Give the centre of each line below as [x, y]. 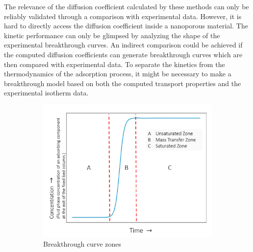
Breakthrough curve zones [82, 244]
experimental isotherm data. [46, 93]
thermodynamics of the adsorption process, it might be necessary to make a [118, 74]
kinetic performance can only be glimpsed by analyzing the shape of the [112, 35]
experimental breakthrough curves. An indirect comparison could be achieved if [123, 45]
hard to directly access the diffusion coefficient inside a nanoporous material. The [126, 26]
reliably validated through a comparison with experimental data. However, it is [123, 16]
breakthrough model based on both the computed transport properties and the [123, 83]
